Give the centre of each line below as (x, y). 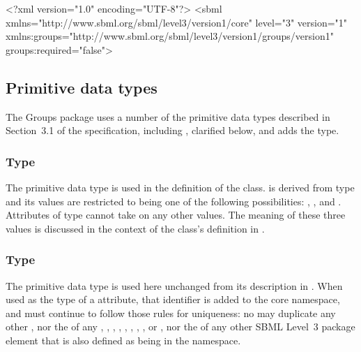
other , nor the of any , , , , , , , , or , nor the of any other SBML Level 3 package (180, 327)
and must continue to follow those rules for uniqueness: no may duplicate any (171, 313)
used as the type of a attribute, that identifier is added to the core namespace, (173, 299)
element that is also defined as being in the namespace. (123, 340)
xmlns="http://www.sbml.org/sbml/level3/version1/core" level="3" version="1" (177, 22)
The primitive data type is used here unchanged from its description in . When (174, 285)
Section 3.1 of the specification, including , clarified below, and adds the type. (172, 130)
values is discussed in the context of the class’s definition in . (135, 228)
